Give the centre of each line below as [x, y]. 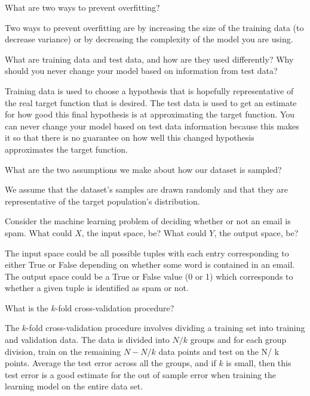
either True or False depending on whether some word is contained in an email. [150, 264]
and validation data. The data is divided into [87, 340]
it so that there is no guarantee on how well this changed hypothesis [130, 137]
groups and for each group [238, 340]
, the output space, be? [256, 232]
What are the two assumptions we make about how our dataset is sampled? [143, 169]
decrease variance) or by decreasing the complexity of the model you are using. [149, 39]
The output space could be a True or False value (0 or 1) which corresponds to [149, 276]
